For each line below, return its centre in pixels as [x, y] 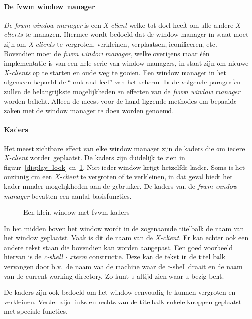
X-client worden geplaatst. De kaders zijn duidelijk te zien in [94, 158]
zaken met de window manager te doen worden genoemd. [89, 110]
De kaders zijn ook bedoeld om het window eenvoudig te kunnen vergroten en [120, 292]
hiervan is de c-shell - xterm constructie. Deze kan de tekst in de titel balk [115, 257]
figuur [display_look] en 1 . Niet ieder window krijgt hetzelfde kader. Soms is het [125, 167]
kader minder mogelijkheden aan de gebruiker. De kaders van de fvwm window [121, 186]
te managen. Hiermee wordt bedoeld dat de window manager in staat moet [137, 34]
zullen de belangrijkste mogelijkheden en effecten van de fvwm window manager [122, 91]
